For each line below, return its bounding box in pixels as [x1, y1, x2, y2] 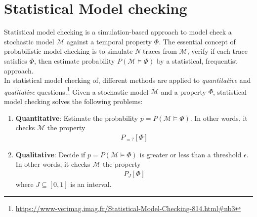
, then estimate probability [34, 55, 115, 66]
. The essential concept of [159, 36, 236, 46]
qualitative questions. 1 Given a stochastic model [4, 85, 149, 97]
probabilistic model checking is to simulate [4, 46, 133, 56]
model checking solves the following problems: [4, 96, 143, 106]
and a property [161, 86, 206, 97]
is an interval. [70, 179, 112, 189]
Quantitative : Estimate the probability [15, 112, 138, 123]
